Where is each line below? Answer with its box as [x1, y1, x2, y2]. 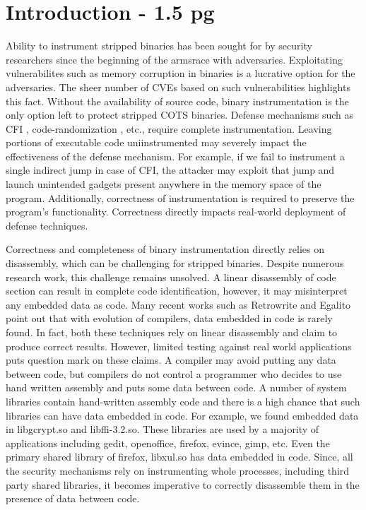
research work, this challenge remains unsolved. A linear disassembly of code [6, 269, 336, 284]
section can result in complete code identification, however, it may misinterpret [6, 283, 348, 298]
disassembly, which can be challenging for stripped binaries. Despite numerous [6, 256, 344, 271]
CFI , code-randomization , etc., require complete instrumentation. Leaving [6, 121, 332, 136]
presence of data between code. [6, 491, 140, 506]
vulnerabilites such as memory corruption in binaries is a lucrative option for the [6, 66, 355, 81]
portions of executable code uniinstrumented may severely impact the [6, 135, 307, 150]
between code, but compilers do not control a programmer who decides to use [6, 366, 342, 381]
